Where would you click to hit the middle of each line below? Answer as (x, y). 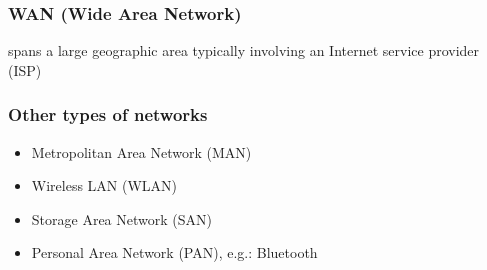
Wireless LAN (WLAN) (104, 185)
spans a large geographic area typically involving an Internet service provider (244, 50)
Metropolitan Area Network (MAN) (141, 151)
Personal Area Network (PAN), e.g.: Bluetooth (174, 252)
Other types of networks (108, 114)
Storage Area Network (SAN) (121, 218)
